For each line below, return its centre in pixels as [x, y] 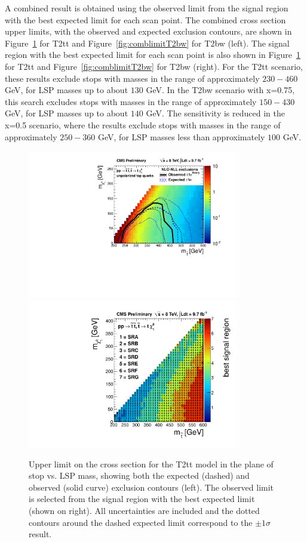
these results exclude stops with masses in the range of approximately [132, 78]
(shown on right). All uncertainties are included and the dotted [144, 510]
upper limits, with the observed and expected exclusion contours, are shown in [148, 31]
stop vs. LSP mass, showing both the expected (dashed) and [139, 475]
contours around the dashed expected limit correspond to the [141, 522]
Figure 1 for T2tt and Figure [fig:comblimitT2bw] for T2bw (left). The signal [147, 43]
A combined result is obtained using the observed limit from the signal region [147, 8]
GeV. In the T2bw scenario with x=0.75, [220, 90]
